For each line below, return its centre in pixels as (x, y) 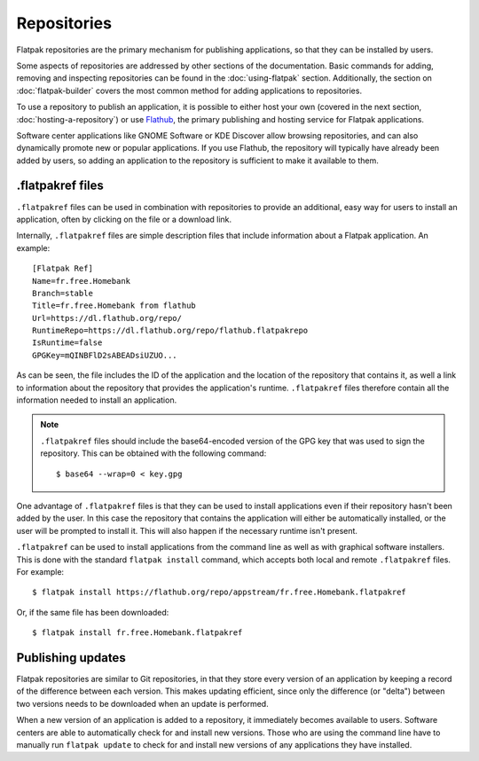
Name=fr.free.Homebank (82, 281)
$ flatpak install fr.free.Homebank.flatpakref (137, 633)
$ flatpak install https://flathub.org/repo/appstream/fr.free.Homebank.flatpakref (220, 592)
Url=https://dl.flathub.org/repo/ (107, 318)
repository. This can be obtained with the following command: (153, 453)
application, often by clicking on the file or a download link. (124, 219)
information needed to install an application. (97, 400)
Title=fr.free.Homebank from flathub (114, 306)
